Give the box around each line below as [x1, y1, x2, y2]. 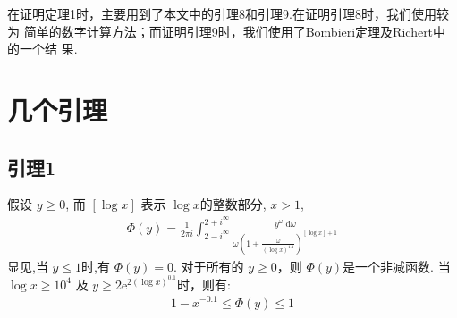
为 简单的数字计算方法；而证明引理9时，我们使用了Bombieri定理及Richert [7, 21, 434, 40]
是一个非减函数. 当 [343, 256, 451, 275]
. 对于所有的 [173, 256, 244, 275]
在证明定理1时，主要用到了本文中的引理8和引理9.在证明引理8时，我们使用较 [7, 4, 449, 22]
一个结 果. [19, 39, 78, 58]
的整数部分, [199, 195, 267, 213]
